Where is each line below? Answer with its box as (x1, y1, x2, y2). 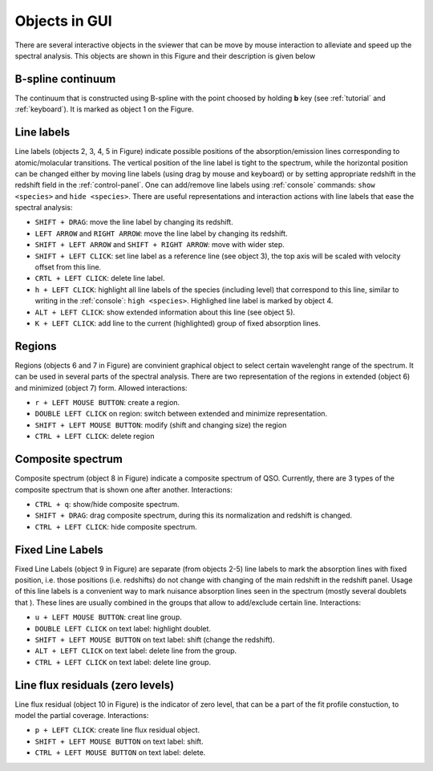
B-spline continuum (14, 72, 116, 86)
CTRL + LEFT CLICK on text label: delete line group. (34, 657, 212, 667)
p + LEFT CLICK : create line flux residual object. (34, 725, 200, 735)
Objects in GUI (14, 12, 112, 30)
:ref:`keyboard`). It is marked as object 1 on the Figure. (14, 104, 194, 114)
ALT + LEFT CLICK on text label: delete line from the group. (34, 646, 237, 655)
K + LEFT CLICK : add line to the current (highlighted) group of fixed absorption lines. (34, 319, 321, 328)
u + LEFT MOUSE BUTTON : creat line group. (34, 612, 182, 622)
